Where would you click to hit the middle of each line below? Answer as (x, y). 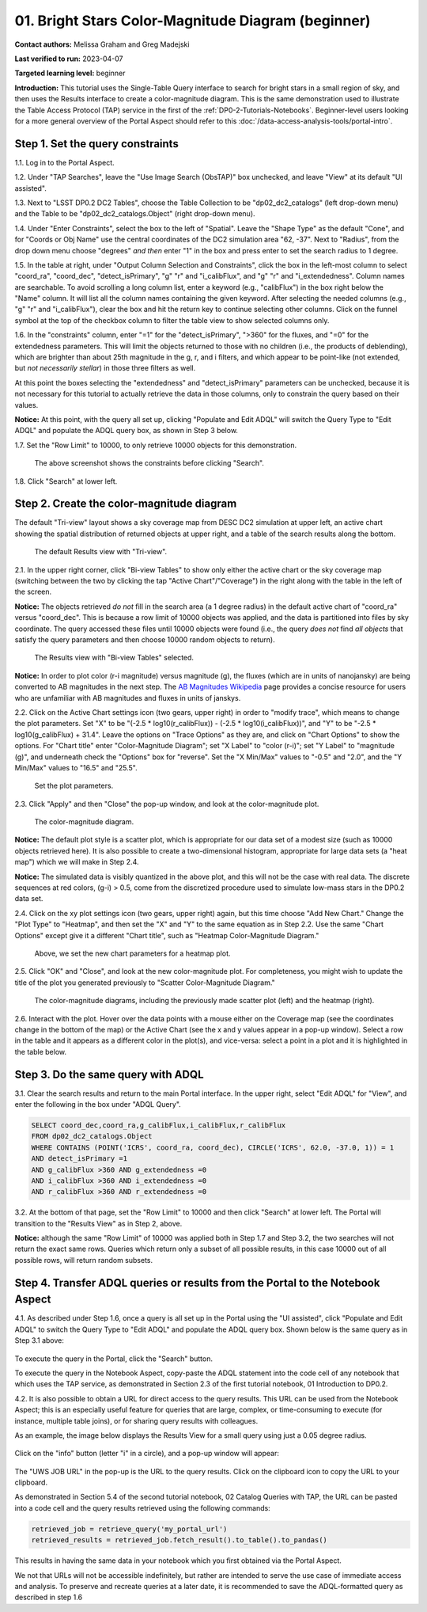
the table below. (41, 1051)
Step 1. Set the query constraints (97, 144)
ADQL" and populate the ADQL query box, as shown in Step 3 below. (127, 431)
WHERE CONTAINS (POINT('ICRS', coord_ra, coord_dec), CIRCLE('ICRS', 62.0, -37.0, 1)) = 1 (213, 1147)
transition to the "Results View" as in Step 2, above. (98, 1223)
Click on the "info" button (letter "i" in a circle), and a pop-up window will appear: (147, 1454)
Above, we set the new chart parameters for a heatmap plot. (132, 953)
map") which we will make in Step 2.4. (77, 862)
